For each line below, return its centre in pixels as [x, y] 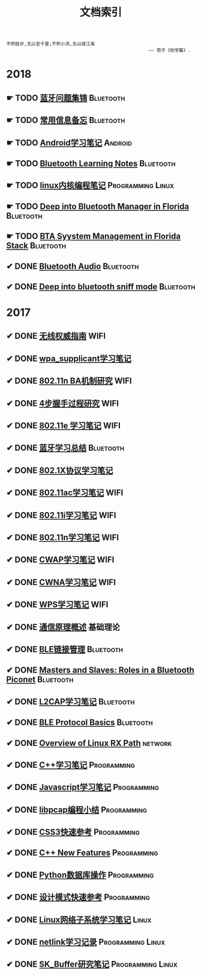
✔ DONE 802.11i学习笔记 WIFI [61, 515]
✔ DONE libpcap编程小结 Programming [76, 810]
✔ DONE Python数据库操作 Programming [80, 875]
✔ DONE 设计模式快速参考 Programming [78, 898]
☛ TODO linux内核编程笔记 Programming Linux [90, 185]
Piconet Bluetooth [40, 679]
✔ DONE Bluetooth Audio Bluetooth [73, 266]
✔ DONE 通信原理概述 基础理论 [63, 627]
